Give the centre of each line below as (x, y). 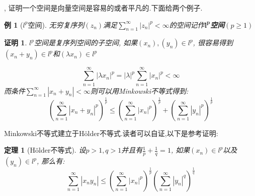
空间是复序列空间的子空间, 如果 (86, 43)
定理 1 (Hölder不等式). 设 (45, 150)
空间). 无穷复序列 (56, 24)
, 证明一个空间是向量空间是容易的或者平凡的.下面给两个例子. (103, 8)
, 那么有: (51, 161)
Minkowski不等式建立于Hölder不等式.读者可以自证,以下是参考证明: (111, 133)
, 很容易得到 (213, 43)
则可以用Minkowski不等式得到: (139, 90)
